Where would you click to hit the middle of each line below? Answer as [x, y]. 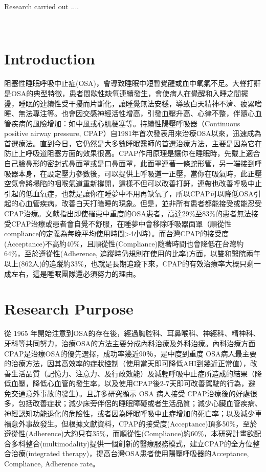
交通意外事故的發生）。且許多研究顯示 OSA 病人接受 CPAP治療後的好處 [130, 393]
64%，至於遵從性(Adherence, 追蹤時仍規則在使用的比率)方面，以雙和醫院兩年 [132, 253]
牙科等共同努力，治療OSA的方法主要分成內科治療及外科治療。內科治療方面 [130, 343]
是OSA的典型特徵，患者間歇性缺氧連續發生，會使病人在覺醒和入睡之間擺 [126, 93]
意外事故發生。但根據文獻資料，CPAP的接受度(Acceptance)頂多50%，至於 [134, 423]
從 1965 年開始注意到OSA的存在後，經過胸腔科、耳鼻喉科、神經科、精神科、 [132, 333]
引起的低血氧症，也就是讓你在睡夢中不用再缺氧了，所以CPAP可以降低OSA [129, 193]
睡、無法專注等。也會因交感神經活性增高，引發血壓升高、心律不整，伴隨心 [129, 113]
